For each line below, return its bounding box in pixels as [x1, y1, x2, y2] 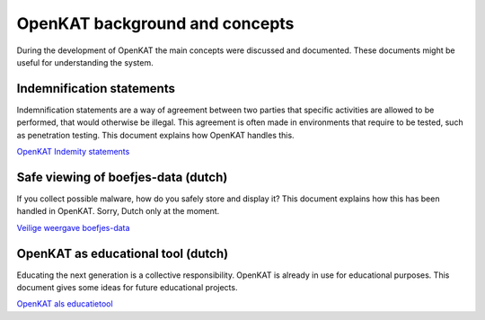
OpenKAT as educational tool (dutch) [16, 245, 229, 261]
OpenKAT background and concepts [16, 13, 295, 33]
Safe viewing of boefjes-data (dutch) [16, 169, 228, 184]
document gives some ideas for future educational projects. [16, 282, 238, 292]
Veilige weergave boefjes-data [16, 222, 130, 233]
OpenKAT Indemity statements [16, 147, 130, 157]
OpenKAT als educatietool [16, 298, 113, 309]
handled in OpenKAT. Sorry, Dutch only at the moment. [16, 206, 220, 217]
